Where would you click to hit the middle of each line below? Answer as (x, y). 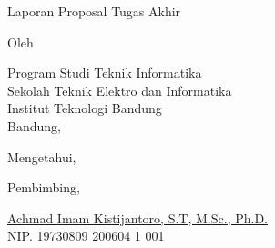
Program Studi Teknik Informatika (105, 72)
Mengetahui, (42, 156)
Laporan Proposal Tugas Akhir (94, 11)
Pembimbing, (44, 187)
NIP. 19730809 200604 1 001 (86, 236)
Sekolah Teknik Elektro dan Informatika (120, 90)
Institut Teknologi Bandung (85, 108)
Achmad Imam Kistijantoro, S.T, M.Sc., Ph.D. (137, 217)
